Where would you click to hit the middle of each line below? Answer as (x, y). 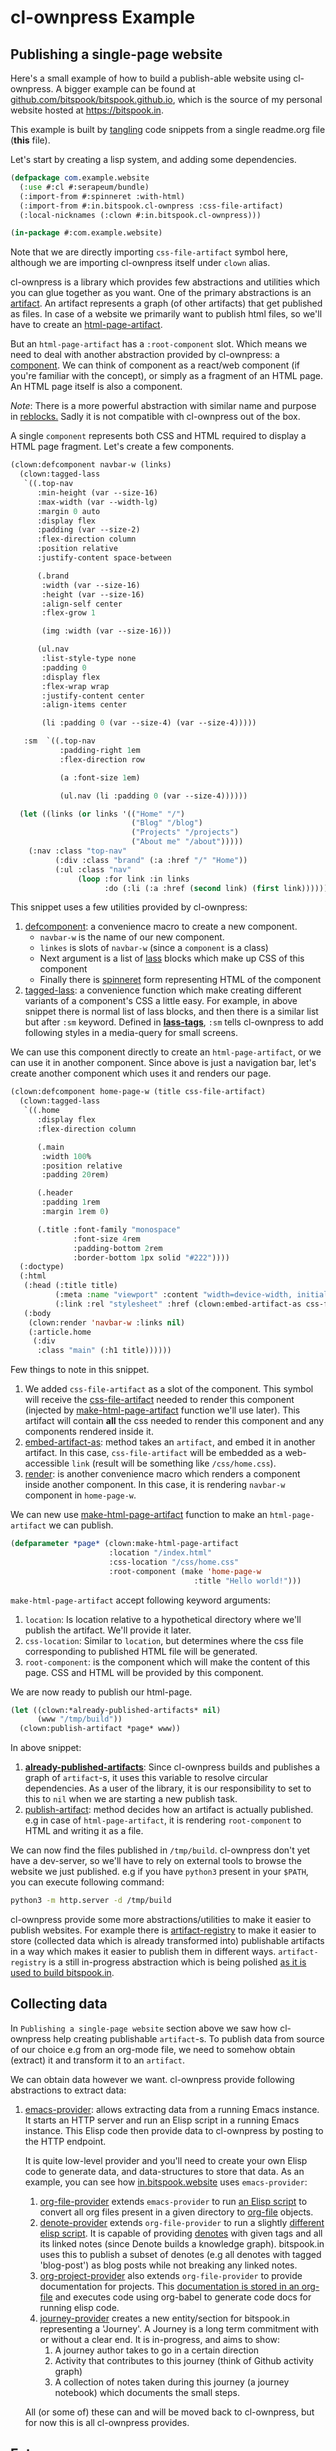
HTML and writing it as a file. (84, 1831)
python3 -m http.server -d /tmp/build (91, 1901)
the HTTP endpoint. (65, 2141)
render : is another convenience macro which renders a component (162, 1474)
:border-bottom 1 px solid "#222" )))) (151, 1257)
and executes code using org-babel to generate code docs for (183, 2297)
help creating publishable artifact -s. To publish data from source (189, 2038)
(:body (37, 1313)
